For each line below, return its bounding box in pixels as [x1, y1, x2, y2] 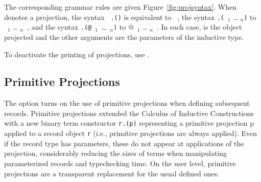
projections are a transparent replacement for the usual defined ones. [4, 168, 219, 178]
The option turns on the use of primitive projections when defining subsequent [4, 98, 250, 108]
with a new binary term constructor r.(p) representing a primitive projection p [4, 118, 254, 128]
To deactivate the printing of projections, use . [4, 49, 150, 59]
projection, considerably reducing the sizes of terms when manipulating [4, 148, 227, 158]
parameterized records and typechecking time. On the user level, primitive [4, 157, 236, 168]
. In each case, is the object [156, 21, 242, 32]
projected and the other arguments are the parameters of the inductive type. [4, 31, 244, 42]
